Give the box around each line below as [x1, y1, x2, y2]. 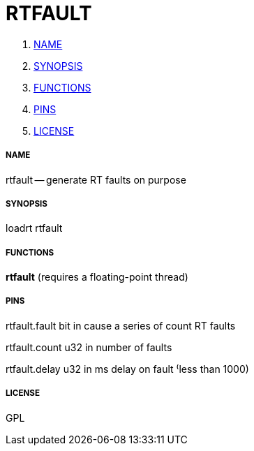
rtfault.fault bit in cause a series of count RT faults [6, 319, 236, 332]
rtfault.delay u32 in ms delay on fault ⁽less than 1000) [6, 362, 249, 375]
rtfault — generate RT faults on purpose [6, 173, 186, 186]
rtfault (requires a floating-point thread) [6, 271, 188, 283]
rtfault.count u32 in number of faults [6, 341, 172, 353]
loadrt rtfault [6, 222, 63, 235]
